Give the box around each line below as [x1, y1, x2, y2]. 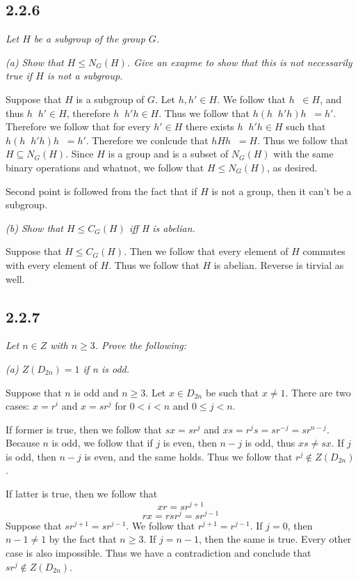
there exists [186, 119, 234, 134]
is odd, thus [245, 435, 295, 450]
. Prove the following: [95, 338, 187, 353]
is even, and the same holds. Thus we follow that [84, 449, 293, 463]
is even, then [163, 435, 217, 450]
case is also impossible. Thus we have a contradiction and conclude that [6, 546, 311, 559]
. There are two [285, 385, 351, 399]
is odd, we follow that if [51, 435, 153, 450]
